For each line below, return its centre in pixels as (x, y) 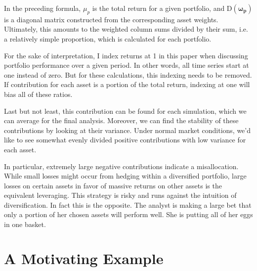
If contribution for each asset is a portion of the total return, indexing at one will (127, 84)
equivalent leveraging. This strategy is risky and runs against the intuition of (120, 195)
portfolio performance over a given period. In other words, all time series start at (127, 65)
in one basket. (25, 224)
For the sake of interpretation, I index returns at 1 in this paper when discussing (126, 55)
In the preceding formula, (43, 8)
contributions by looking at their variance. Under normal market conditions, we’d (127, 130)
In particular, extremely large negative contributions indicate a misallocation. (121, 166)
